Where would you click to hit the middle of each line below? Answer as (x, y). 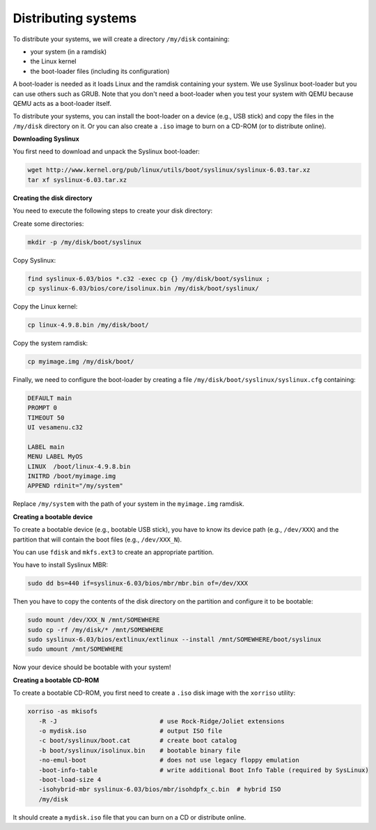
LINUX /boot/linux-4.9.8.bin (79, 466)
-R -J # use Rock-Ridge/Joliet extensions (162, 721)
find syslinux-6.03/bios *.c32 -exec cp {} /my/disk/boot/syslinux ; (149, 278)
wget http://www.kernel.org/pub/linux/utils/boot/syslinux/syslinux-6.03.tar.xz (169, 170)
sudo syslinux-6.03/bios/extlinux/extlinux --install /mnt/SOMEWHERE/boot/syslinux (174, 640)
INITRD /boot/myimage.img (72, 476)
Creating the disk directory (53, 198)
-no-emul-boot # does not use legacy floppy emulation (169, 760)
